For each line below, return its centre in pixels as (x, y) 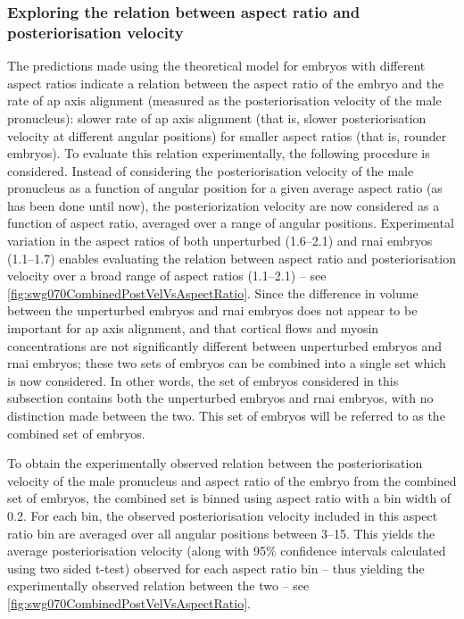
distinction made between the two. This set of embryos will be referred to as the (226, 416)
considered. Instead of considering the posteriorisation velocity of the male (211, 170)
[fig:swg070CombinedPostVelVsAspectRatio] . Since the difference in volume (213, 293)
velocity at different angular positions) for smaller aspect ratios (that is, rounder (227, 135)
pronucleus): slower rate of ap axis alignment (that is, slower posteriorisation (217, 117)
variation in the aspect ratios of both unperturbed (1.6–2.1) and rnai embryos (220, 241)
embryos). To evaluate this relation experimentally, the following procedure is (219, 153)
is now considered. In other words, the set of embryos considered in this (203, 380)
